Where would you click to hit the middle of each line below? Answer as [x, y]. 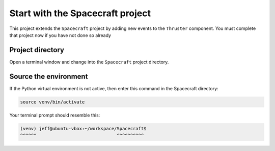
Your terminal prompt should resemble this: [55, 115]
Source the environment [49, 76]
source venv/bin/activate [52, 102]
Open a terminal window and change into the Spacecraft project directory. [89, 62]
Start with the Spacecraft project [80, 13]
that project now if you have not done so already [60, 35]
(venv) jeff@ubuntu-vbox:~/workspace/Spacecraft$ [83, 128]
